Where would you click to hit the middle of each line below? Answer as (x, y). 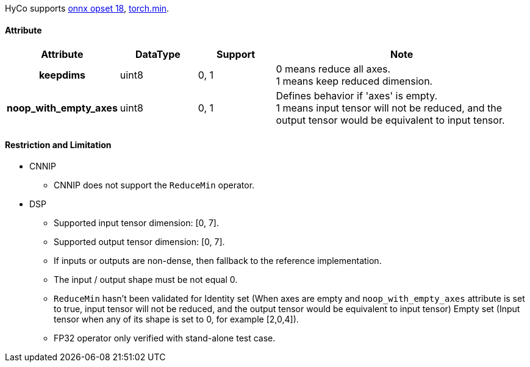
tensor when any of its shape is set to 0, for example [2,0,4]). (176, 319)
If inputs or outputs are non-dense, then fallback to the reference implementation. (218, 261)
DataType (158, 55)
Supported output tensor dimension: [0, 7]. (139, 242)
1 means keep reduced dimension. (354, 81)
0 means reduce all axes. (333, 69)
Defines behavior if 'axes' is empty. (357, 96)
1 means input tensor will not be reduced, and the (389, 108)
